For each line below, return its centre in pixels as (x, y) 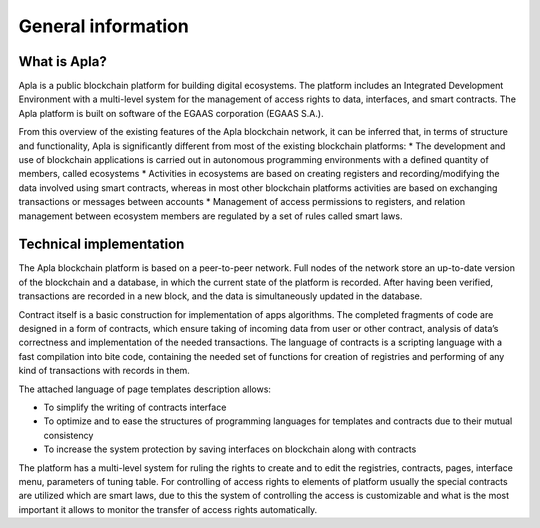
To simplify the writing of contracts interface (135, 407)
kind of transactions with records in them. (104, 371)
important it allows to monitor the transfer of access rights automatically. (168, 509)
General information (103, 26)
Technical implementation (101, 244)
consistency (68, 435)
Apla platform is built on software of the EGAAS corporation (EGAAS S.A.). (171, 113)
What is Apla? (62, 61)
